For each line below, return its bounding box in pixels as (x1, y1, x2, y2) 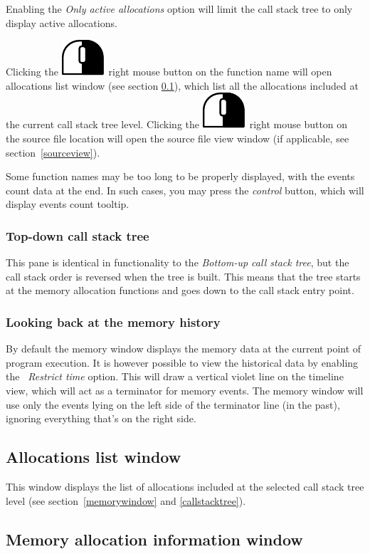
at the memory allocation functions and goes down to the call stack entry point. (6, 283, 354, 298)
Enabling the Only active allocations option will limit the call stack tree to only (6, 1, 353, 16)
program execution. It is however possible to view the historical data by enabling (6, 355, 359, 370)
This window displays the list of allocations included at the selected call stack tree (6, 479, 364, 493)
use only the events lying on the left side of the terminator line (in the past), (6, 397, 340, 412)
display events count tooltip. (6, 197, 129, 211)
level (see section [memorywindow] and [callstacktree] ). (6, 493, 246, 508)
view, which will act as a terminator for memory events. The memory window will (6, 382, 364, 397)
